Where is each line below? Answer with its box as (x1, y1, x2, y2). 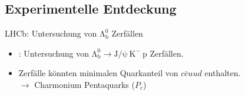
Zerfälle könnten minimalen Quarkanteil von (18, 67, 178, 79)
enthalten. (204, 67, 241, 79)
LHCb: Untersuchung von (5, 27, 97, 40)
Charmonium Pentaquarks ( (34, 78, 135, 90)
